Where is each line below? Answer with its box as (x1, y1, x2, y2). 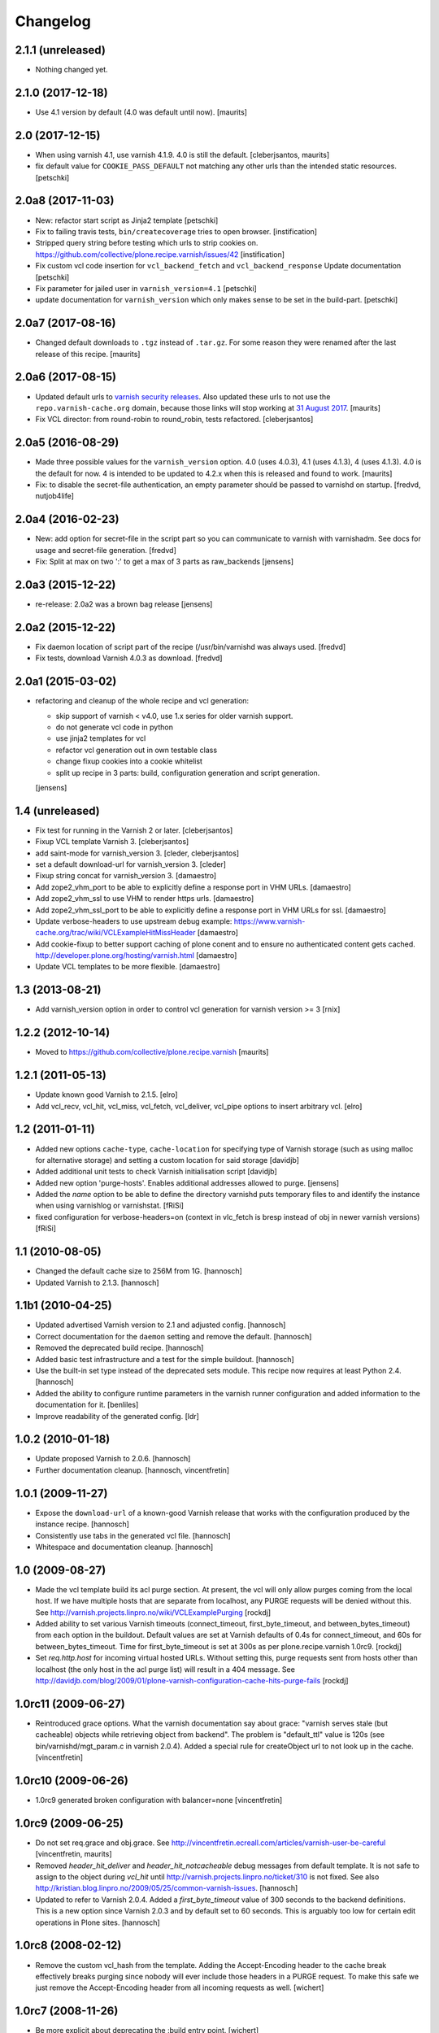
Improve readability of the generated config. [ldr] (35, 1411, 199, 1421)
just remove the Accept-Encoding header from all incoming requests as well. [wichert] (35, 1983, 324, 1992)
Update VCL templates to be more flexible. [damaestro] (35, 962, 220, 972)
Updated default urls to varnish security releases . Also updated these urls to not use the (35, 391, 331, 402)
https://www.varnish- (233, 916, 306, 926)
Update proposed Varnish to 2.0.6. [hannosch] (35, 1454, 191, 1464)
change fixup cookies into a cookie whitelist (55, 756, 203, 766)
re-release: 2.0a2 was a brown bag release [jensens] (35, 599, 213, 609)
